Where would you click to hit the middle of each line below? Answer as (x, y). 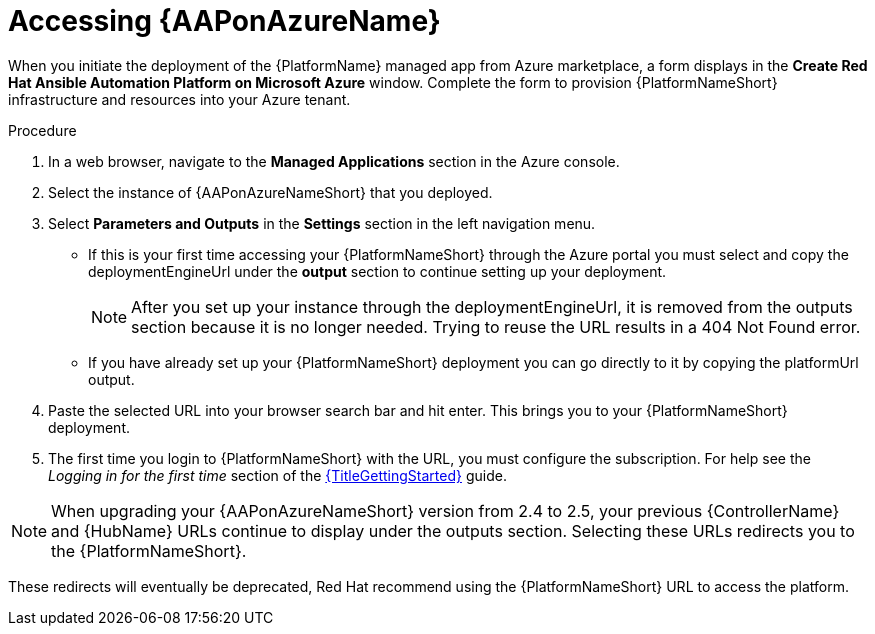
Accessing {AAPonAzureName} (224, 21)
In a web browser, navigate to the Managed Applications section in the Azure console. (334, 161)
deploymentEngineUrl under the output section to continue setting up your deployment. (377, 271)
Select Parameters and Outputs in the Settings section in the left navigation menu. (322, 223)
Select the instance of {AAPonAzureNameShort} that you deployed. (270, 192)
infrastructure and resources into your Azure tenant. (179, 99)
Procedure (42, 130)
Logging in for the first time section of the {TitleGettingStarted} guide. (277, 475)
